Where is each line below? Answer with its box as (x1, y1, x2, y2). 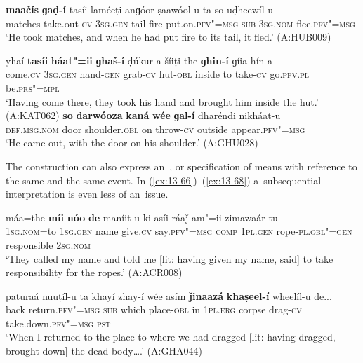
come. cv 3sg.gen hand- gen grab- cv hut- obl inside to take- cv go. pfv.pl (6, 67, 310, 81)
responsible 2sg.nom (6, 237, 91, 252)
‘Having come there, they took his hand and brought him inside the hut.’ (6, 94, 319, 109)
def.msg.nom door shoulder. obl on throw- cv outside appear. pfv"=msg (6, 121, 305, 136)
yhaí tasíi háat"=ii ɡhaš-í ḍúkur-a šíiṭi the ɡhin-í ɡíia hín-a (6, 53, 272, 67)
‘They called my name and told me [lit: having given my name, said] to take (6, 251, 334, 266)
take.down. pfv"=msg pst (6, 315, 111, 330)
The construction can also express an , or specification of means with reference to (6, 158, 357, 173)
